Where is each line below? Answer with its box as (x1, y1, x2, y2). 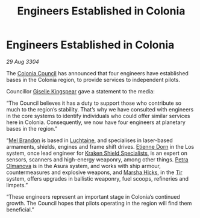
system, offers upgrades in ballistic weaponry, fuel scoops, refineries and (6, 175, 189, 182)
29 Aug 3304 (6, 58, 39, 65)
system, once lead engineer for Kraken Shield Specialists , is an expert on (6, 149, 188, 157)
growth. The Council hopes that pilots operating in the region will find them (6, 199, 192, 207)
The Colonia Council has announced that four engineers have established (6, 69, 189, 76)
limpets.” (6, 181, 28, 188)
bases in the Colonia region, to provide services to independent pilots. (6, 76, 181, 83)
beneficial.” (6, 206, 34, 213)
